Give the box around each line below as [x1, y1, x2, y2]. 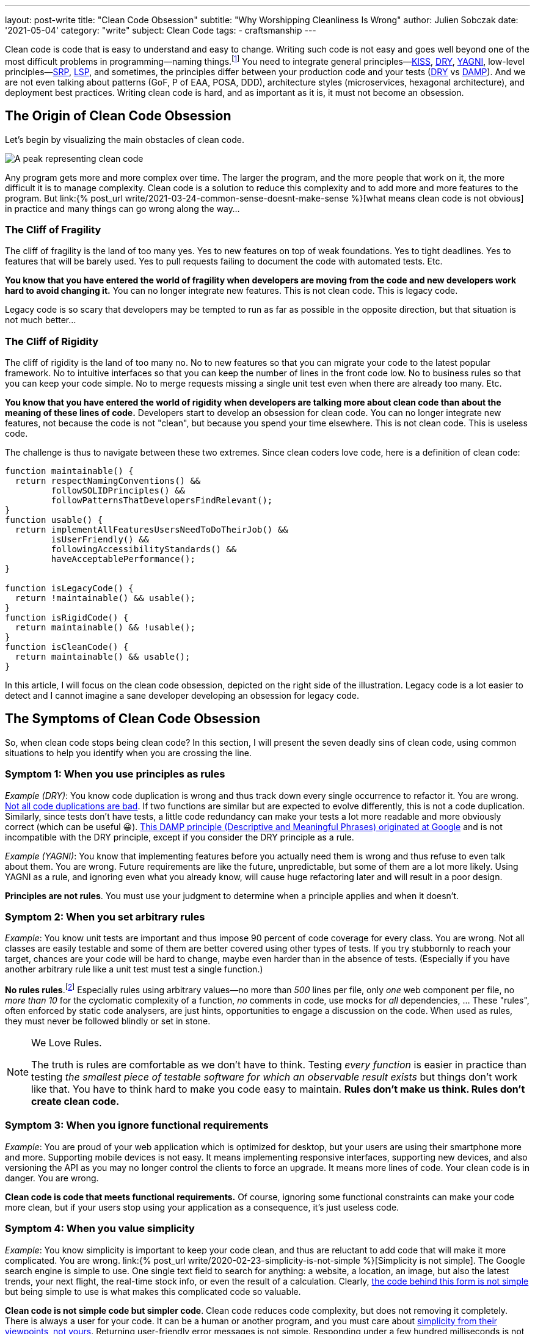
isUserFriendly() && [51, 534, 150, 544]
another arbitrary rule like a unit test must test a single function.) [5, 964, 263, 975]
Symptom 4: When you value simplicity [5, 1222, 195, 1235]
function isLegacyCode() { [5, 583, 134, 593]
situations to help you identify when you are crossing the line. [5, 747, 252, 758]
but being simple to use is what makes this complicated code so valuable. [5, 1286, 301, 1297]
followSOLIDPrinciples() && [51, 486, 186, 495]
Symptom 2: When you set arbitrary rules [5, 910, 205, 923]
